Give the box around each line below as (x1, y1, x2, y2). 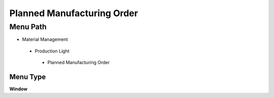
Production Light (35, 48, 70, 54)
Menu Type (9, 72, 46, 81)
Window (9, 86, 28, 92)
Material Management (22, 36, 68, 42)
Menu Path (9, 22, 47, 31)
